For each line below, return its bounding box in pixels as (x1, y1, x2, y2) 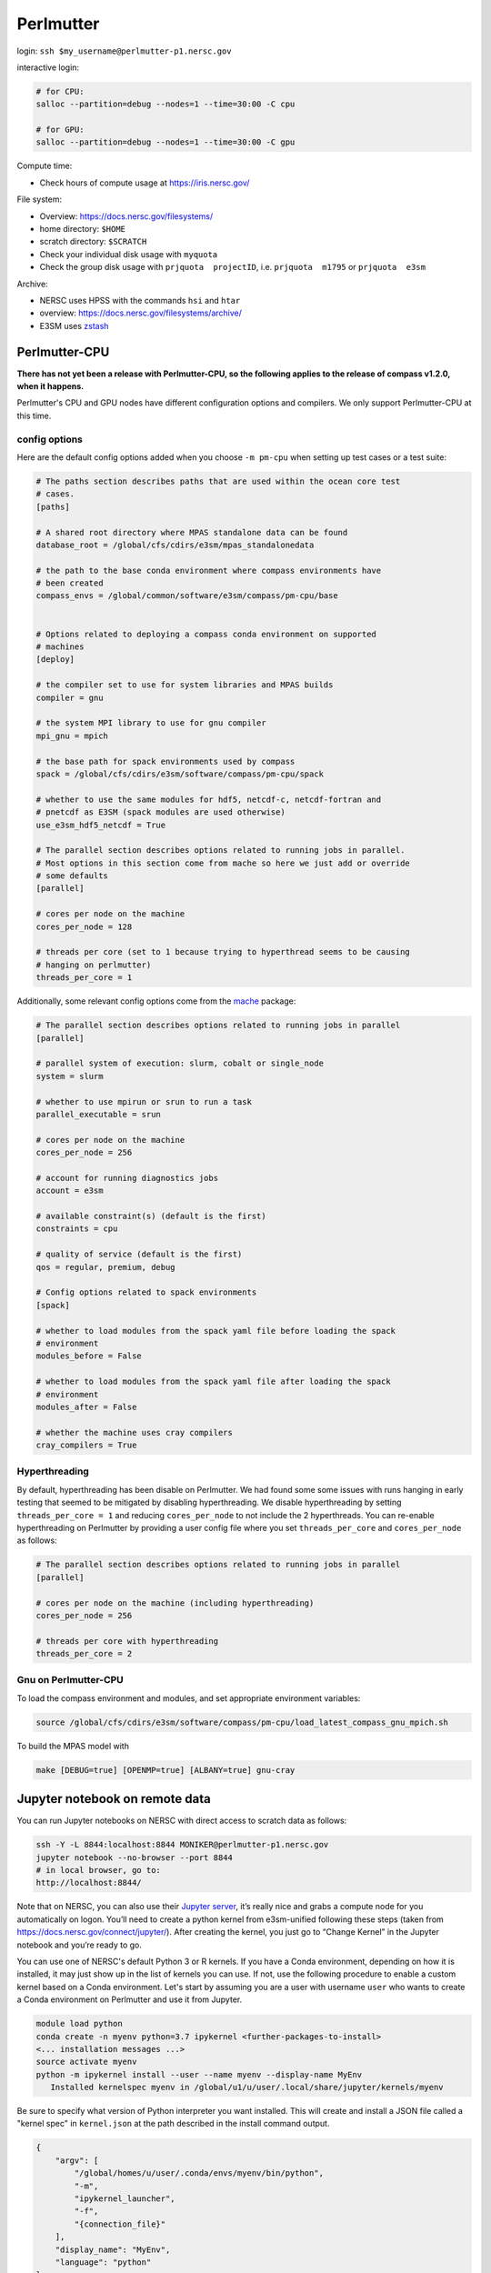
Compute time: (16, 160, 73, 172)
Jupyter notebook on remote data (16, 1791, 211, 1807)
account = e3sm (35, 1186, 104, 1196)
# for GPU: (35, 125, 85, 135)
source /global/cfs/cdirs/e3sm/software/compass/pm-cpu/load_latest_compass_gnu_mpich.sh (35, 1717, 449, 1727)
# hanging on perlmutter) (35, 959, 152, 970)
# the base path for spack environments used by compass (35, 756, 296, 766)
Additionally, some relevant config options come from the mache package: (16, 996, 296, 1006)
